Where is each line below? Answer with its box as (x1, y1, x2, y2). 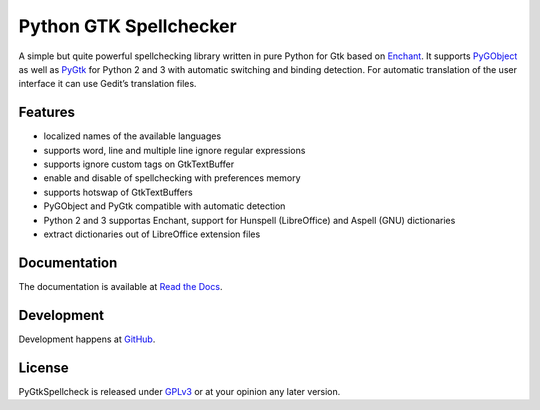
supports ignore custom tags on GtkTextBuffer (43, 158, 235, 170)
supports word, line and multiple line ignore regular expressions (43, 144, 306, 156)
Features (18, 104, 75, 121)
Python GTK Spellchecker (18, 15, 237, 37)
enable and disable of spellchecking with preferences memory (43, 172, 301, 184)
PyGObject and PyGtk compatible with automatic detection (43, 200, 286, 212)
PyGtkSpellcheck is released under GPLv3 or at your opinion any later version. (18, 385, 341, 397)
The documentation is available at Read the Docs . (18, 280, 223, 292)
